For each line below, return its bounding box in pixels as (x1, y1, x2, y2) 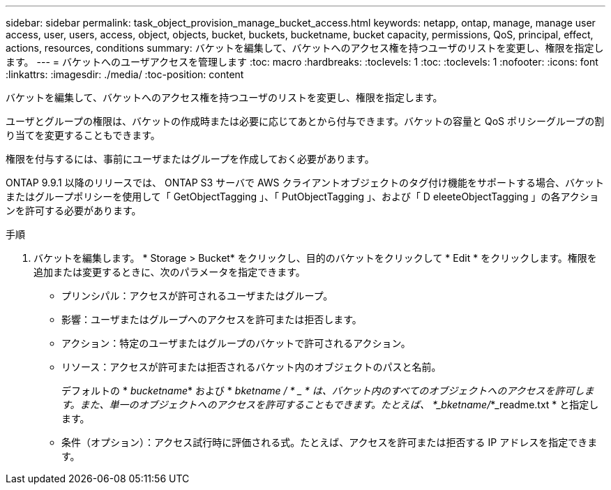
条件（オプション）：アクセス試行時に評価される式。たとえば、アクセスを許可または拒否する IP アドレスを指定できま (61, 436, 598, 448)
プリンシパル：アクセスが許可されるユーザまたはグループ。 (61, 290, 333, 302)
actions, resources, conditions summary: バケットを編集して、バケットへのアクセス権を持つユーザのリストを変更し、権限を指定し (6, 42, 604, 54)
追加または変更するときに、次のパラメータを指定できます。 (33, 266, 305, 278)
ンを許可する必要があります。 (6, 205, 142, 216)
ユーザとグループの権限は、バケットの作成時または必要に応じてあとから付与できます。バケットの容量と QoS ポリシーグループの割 (6, 115, 605, 127)
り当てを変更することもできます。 (6, 129, 160, 141)
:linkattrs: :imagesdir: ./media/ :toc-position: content (6, 68, 244, 80)
